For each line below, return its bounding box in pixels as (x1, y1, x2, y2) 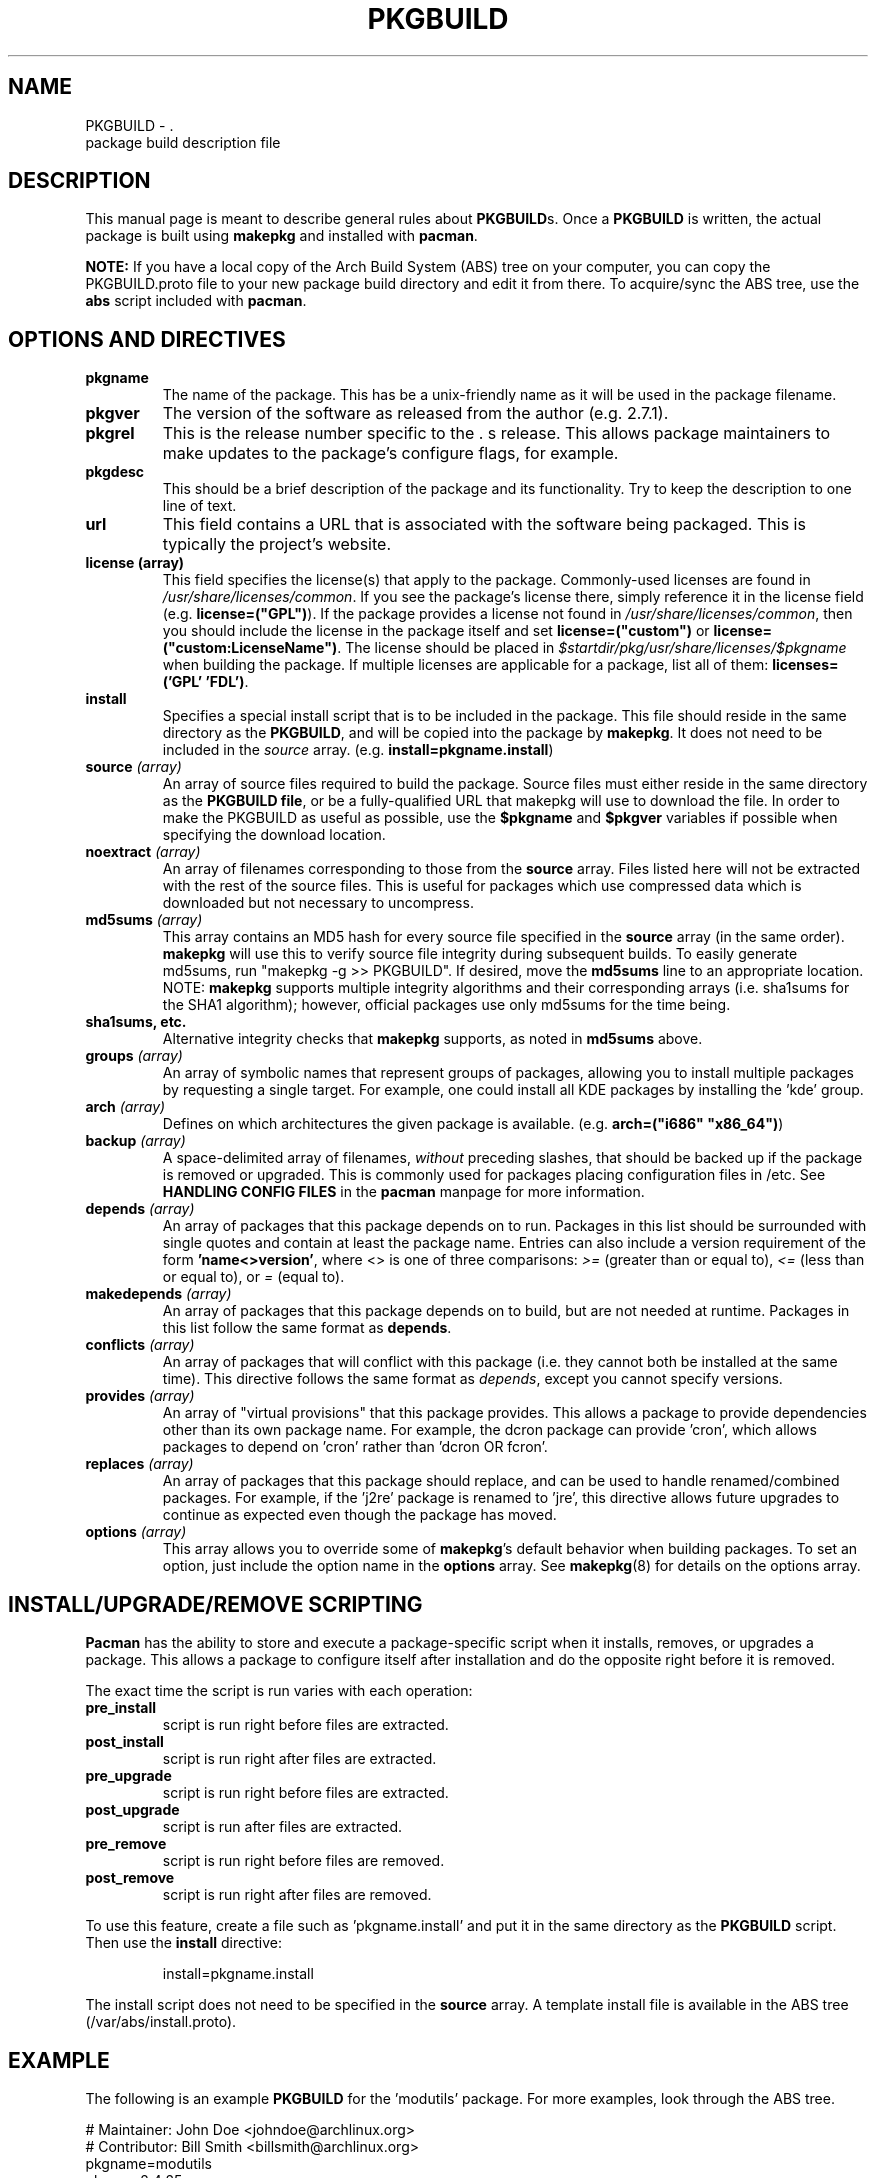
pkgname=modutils (85, 2154, 212, 2172)
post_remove (85, 1869, 175, 1887)
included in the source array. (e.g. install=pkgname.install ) (162, 741, 554, 759)
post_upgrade (85, 1801, 180, 1819)
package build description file (85, 133, 281, 151)
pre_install (85, 1699, 157, 1717)
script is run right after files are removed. (162, 1886, 432, 1904)
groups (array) (85, 1047, 183, 1065)
